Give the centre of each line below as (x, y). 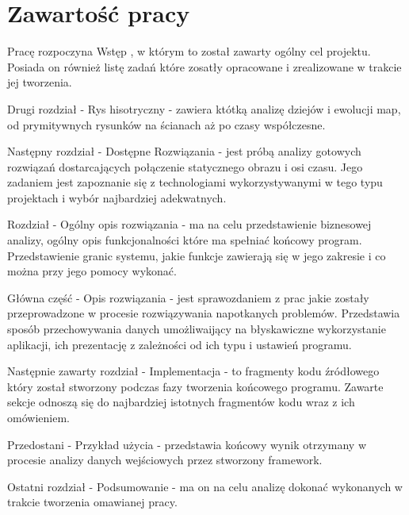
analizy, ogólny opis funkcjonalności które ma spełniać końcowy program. (185, 240)
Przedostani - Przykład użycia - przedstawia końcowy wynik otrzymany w (187, 444)
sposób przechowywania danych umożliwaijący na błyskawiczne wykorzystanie (197, 329)
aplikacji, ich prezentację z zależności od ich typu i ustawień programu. (180, 344)
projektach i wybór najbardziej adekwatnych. (117, 197)
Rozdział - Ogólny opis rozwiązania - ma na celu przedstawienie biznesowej (189, 224)
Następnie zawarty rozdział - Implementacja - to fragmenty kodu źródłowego (193, 371)
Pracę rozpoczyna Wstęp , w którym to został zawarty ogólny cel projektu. (189, 51)
